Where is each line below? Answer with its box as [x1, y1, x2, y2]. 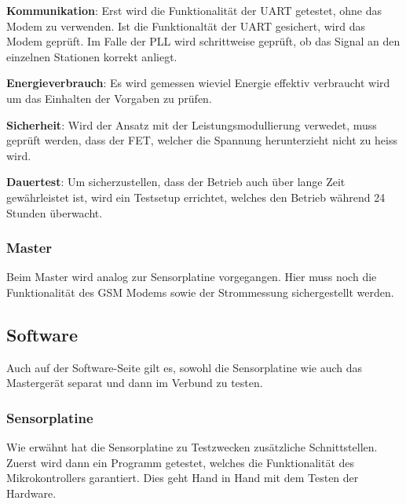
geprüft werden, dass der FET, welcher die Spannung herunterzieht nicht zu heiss [6, 132, 397, 148]
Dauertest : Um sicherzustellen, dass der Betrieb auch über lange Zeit [6, 173, 346, 190]
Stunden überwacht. [6, 204, 103, 221]
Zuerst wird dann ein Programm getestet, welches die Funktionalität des [6, 454, 355, 470]
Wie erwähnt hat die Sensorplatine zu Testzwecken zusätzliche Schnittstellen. [6, 439, 378, 455]
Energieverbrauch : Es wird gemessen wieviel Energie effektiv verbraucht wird [6, 75, 390, 91]
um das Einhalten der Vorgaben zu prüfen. [6, 89, 212, 106]
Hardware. [6, 484, 57, 501]
